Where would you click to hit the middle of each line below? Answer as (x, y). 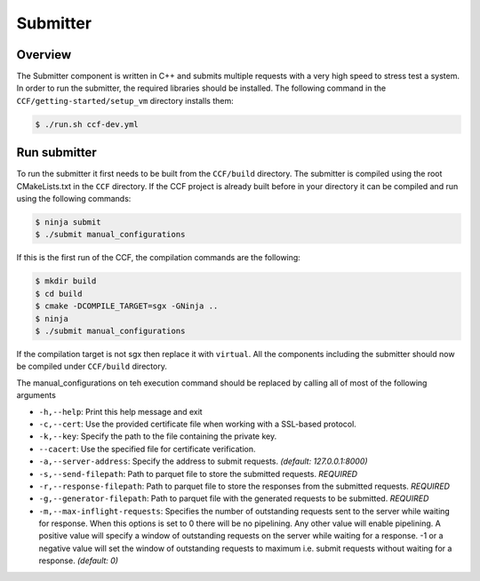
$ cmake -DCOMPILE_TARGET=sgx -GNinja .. (127, 306)
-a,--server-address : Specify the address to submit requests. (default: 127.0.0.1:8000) (203, 461)
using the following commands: (74, 199)
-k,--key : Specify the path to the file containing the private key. (158, 436)
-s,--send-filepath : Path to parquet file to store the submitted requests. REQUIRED (198, 474)
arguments (36, 395)
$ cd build (59, 294)
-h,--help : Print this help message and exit (121, 411)
